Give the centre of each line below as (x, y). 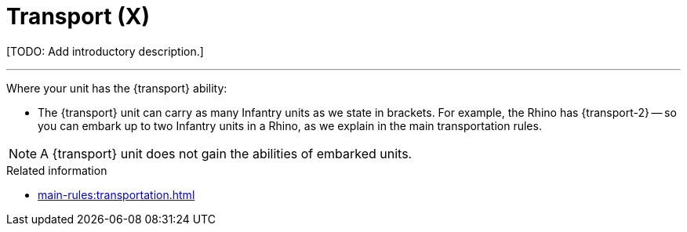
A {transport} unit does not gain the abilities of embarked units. (226, 153)
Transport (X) (78, 16)
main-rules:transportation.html (116, 194)
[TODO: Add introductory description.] (105, 51)
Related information (57, 170)
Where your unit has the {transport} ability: (117, 88)
